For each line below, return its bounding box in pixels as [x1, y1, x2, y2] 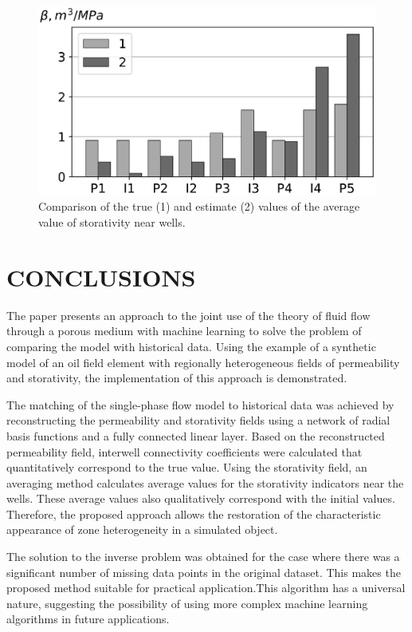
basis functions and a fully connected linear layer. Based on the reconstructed [6, 427, 385, 444]
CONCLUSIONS [6, 260, 196, 293]
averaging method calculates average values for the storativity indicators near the [6, 474, 404, 491]
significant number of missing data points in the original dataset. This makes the [6, 563, 401, 580]
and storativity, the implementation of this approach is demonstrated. [6, 369, 347, 386]
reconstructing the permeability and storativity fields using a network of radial [6, 412, 390, 429]
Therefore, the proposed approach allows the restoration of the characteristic [6, 505, 381, 522]
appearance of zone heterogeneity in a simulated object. [6, 521, 278, 538]
